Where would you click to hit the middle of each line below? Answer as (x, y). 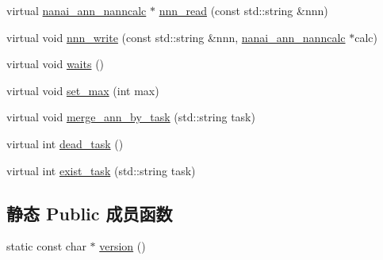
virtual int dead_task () (65, 143)
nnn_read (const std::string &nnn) (243, 10)
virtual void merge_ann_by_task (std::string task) (131, 117)
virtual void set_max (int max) (83, 90)
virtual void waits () (56, 64)
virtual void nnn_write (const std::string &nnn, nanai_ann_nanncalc (176, 37)
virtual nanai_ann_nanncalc (77, 10)
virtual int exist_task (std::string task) (101, 170)
